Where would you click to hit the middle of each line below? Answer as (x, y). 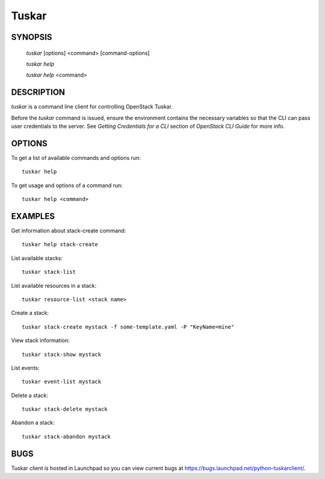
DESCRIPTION (38, 93)
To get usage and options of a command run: (67, 185)
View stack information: (40, 340)
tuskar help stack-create (60, 245)
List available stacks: (37, 258)
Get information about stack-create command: (69, 231)
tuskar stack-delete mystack (65, 409)
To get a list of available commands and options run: (76, 157)
